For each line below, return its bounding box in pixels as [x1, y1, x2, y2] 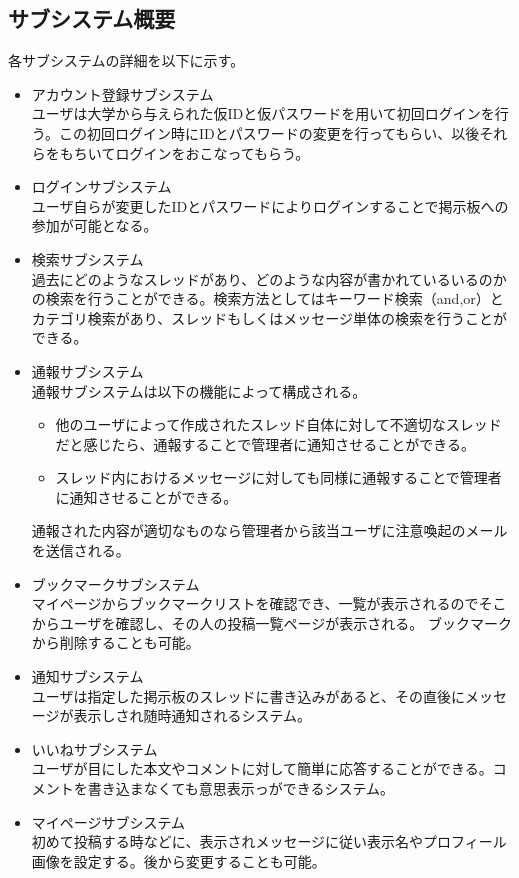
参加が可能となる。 [31, 215, 158, 236]
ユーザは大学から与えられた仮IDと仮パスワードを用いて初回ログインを [31, 103, 495, 124]
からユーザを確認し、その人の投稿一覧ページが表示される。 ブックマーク [31, 612, 512, 633]
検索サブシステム [31, 248, 144, 269]
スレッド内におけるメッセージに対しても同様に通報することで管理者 [55, 467, 502, 488]
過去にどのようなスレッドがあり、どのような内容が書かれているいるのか [31, 268, 507, 289]
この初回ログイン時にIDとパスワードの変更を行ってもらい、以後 [58, 122, 480, 143]
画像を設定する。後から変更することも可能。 [31, 850, 326, 871]
